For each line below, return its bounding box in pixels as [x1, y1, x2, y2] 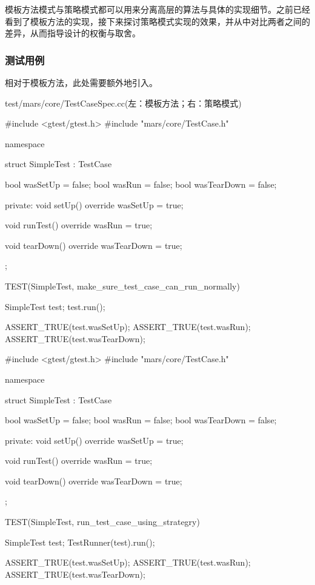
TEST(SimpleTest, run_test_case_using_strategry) [5, 515, 200, 528]
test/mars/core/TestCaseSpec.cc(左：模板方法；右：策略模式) [5, 96, 242, 109]
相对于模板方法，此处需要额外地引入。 [5, 76, 157, 88]
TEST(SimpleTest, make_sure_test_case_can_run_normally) [5, 279, 240, 292]
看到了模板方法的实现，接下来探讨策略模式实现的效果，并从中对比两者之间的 [5, 15, 310, 27]
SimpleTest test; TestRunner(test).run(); [5, 535, 155, 548]
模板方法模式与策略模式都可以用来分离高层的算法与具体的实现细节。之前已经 [5, 3, 310, 15]
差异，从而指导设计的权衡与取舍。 [5, 27, 141, 39]
